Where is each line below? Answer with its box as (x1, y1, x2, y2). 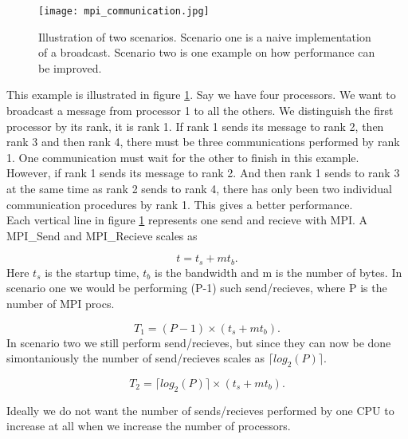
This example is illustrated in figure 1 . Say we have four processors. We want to (6, 86, 396, 103)
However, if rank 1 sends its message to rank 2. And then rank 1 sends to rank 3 (6, 164, 400, 181)
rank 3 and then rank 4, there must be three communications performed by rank (6, 133, 400, 150)
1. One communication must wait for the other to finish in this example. (6, 148, 359, 165)
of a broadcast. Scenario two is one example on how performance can (38, 44, 375, 61)
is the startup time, (45, 263, 139, 280)
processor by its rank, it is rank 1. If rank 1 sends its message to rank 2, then (6, 117, 384, 134)
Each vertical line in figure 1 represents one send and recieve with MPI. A (6, 212, 368, 228)
